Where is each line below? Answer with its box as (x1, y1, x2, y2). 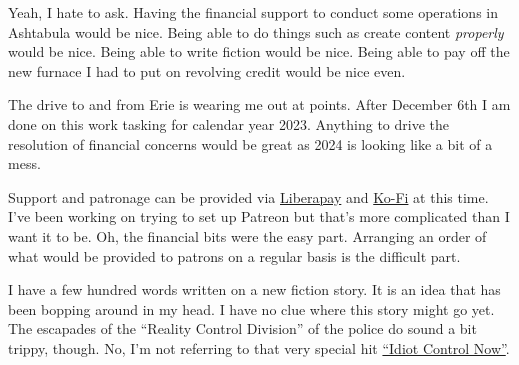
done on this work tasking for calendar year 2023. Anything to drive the (8, 113, 449, 134)
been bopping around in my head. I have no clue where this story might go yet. (8, 298, 495, 319)
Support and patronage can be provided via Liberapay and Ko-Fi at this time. (8, 186, 489, 207)
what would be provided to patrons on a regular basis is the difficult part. (8, 245, 461, 266)
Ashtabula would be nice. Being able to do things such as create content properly (8, 21, 504, 42)
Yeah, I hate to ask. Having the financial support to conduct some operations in (8, 2, 499, 22)
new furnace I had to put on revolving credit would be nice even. (8, 60, 406, 81)
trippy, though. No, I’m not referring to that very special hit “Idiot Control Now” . (8, 337, 510, 358)
